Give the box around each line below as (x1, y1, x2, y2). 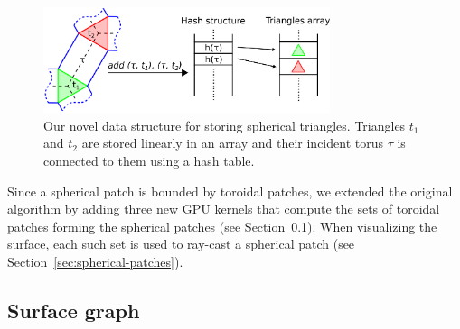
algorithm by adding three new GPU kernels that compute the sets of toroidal (7, 199, 440, 218)
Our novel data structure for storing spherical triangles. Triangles (43, 115, 406, 134)
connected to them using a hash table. (43, 151, 255, 170)
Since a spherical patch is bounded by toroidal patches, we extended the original (7, 181, 453, 200)
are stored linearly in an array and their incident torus (81, 133, 383, 152)
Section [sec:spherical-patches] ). (7, 252, 183, 271)
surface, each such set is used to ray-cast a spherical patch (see (7, 234, 355, 253)
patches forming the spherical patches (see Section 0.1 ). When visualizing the (7, 216, 437, 235)
